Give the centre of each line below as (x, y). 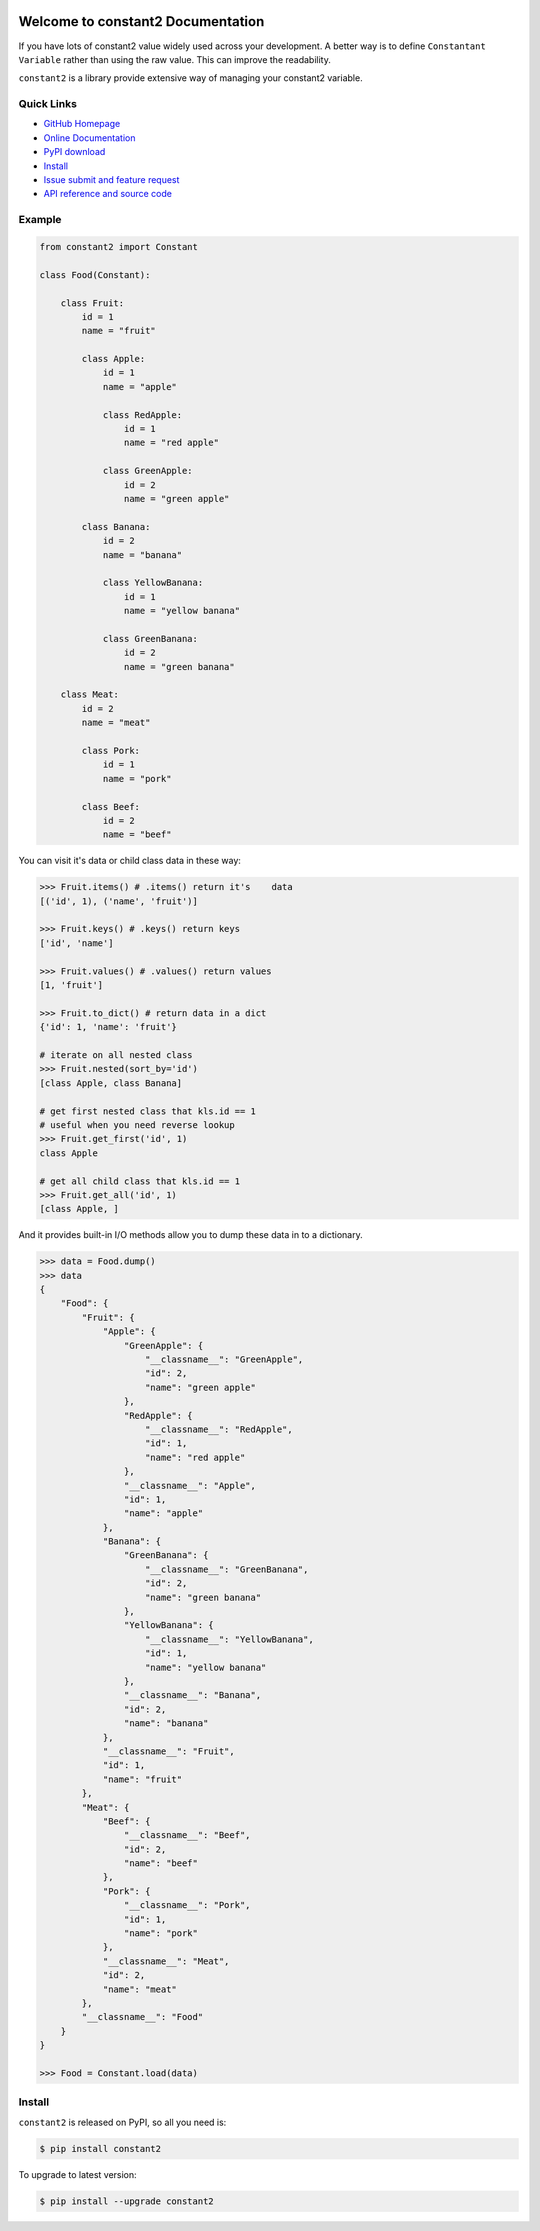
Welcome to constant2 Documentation (141, 21)
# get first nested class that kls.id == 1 (148, 1111)
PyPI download (74, 152)
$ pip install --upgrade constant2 (126, 2201)
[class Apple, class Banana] (111, 1083)
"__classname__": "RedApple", (219, 1429)
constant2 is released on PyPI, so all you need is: (122, 2122)
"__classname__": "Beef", (187, 1835)
